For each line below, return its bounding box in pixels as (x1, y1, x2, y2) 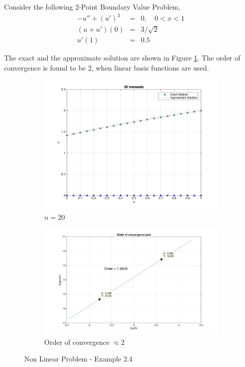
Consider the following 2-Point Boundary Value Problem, (4, 2, 181, 12)
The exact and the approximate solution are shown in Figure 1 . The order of (4, 52, 240, 63)
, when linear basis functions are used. (91, 62, 209, 73)
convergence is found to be (4, 62, 86, 73)
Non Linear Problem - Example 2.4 (24, 353, 133, 364)
